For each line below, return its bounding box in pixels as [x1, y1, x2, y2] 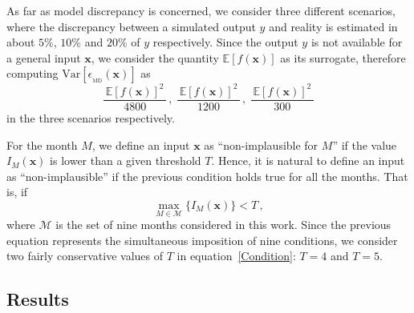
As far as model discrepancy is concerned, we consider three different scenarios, [6, 2, 396, 18]
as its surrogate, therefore [280, 49, 406, 66]
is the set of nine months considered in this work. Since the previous [55, 216, 392, 233]
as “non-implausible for [204, 136, 319, 153]
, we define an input [91, 136, 190, 153]
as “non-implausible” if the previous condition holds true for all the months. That [6, 167, 408, 184]
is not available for [310, 34, 403, 50]
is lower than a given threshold [50, 152, 201, 169]
